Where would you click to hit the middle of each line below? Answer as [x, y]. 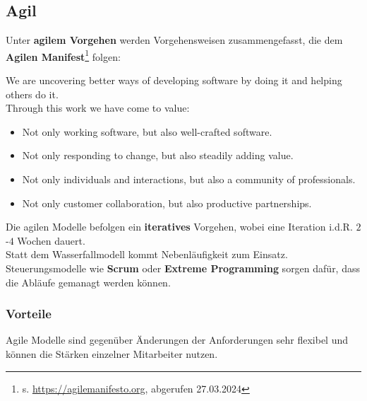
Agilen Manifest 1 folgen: [63, 55]
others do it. [32, 94]
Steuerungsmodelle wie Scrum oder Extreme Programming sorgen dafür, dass [183, 268]
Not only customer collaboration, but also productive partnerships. [167, 203]
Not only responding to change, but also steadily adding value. [158, 155]
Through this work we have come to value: [98, 108]
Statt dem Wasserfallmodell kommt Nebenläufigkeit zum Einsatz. [147, 254]
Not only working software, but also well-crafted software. [147, 131]
